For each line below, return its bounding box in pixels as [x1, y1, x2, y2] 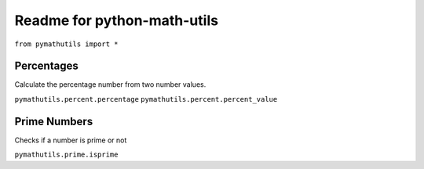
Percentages [14, 59, 79, 73]
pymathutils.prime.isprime [14, 150, 119, 160]
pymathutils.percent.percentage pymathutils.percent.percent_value [14, 95, 278, 103]
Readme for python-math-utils [14, 12, 219, 29]
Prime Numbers [14, 114, 93, 128]
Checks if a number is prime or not [14, 135, 127, 145]
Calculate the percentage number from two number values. [14, 80, 207, 89]
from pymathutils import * [14, 39, 119, 49]
